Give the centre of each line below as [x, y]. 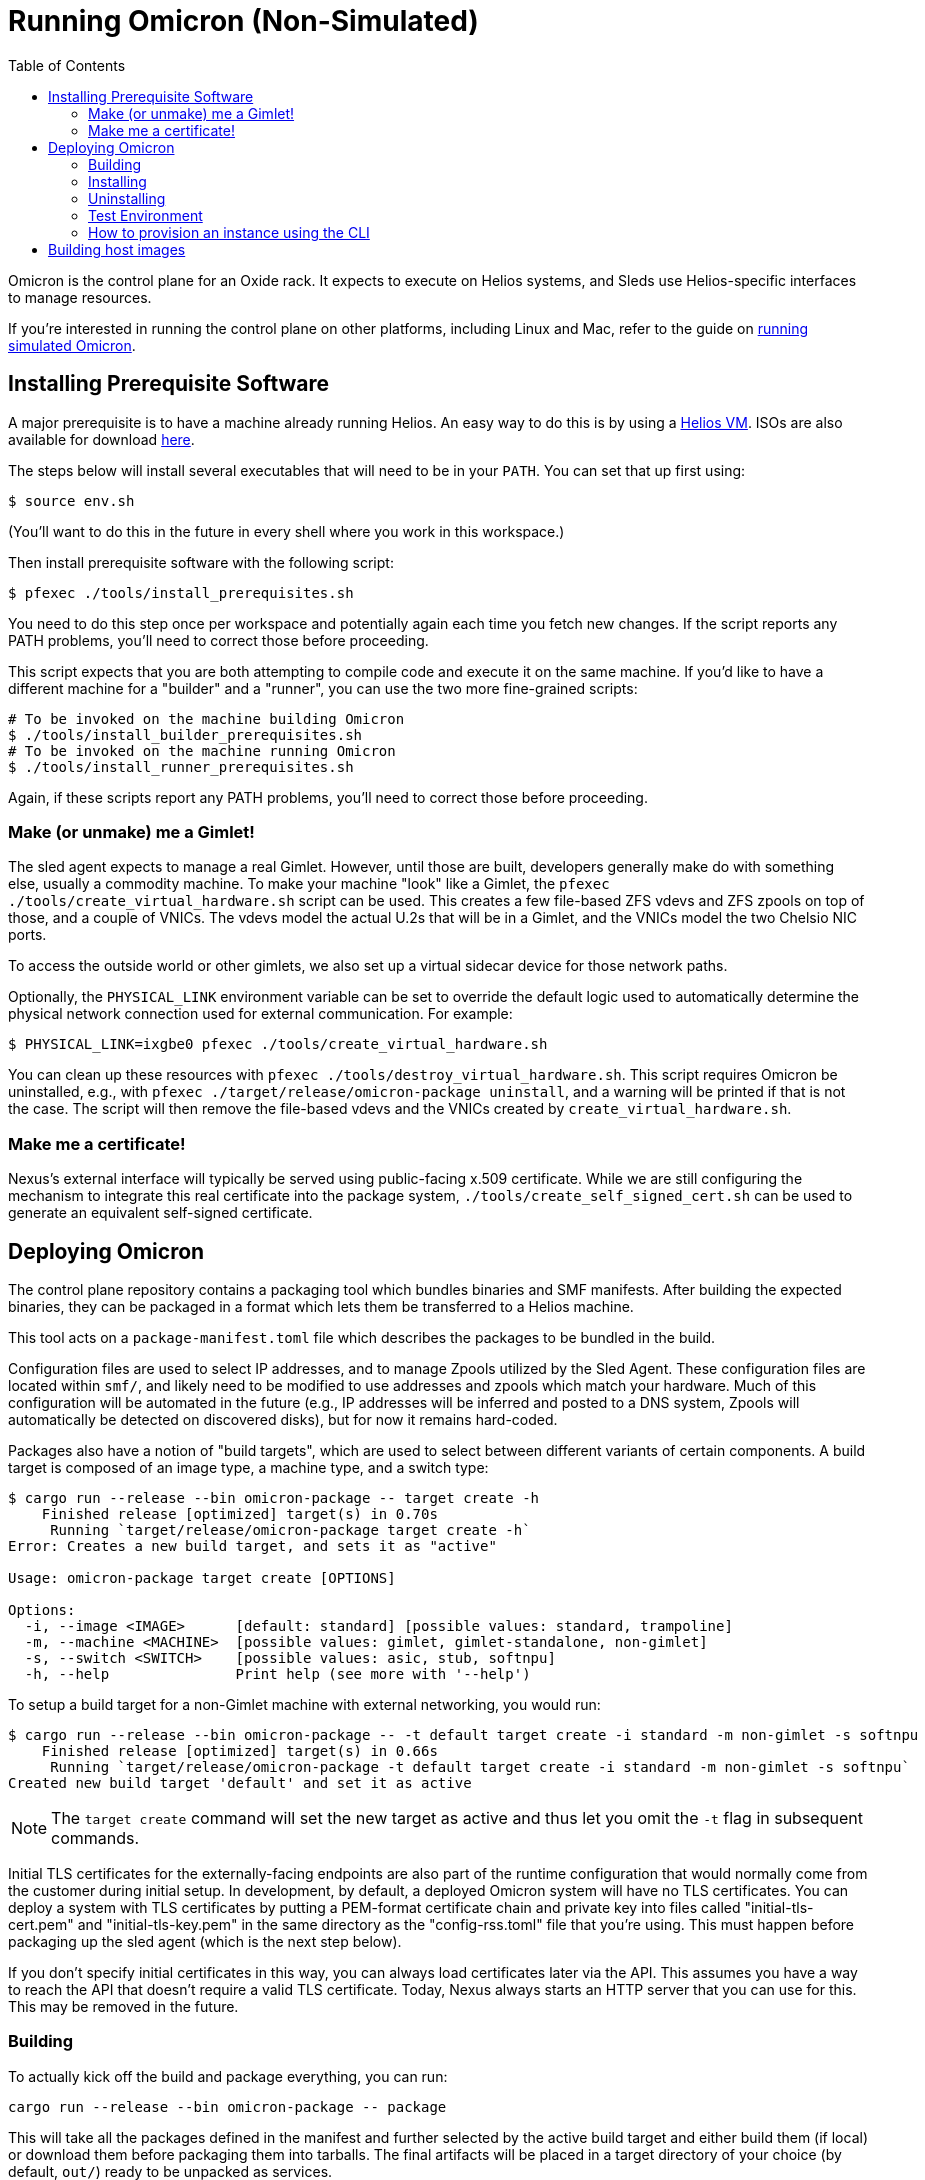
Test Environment [145, 215]
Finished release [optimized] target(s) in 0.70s [239, 1513]
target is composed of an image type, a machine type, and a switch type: [248, 1467]
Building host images [117, 249]
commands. [95, 1837]
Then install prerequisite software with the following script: [201, 562]
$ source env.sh [71, 500]
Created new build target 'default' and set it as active [240, 1782]
